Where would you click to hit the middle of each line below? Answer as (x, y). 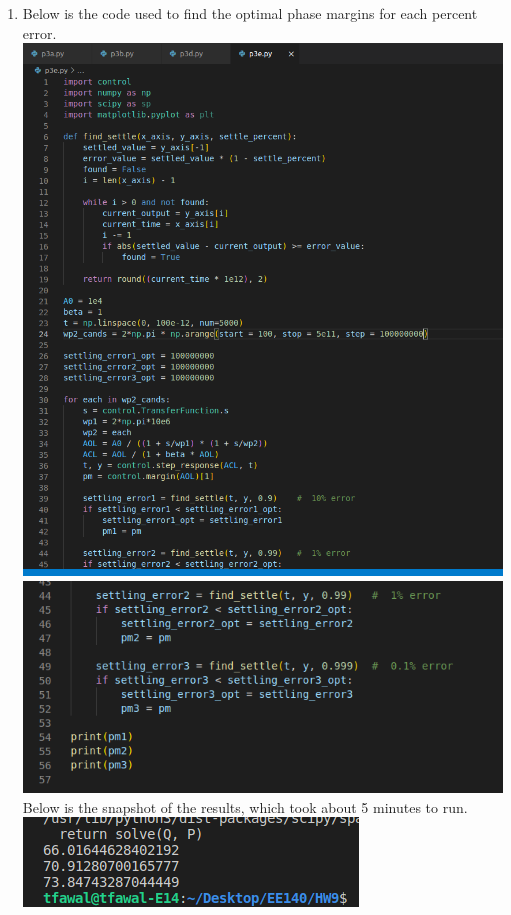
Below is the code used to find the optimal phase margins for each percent (250, 13)
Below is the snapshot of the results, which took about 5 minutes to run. (245, 806)
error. (39, 32)
